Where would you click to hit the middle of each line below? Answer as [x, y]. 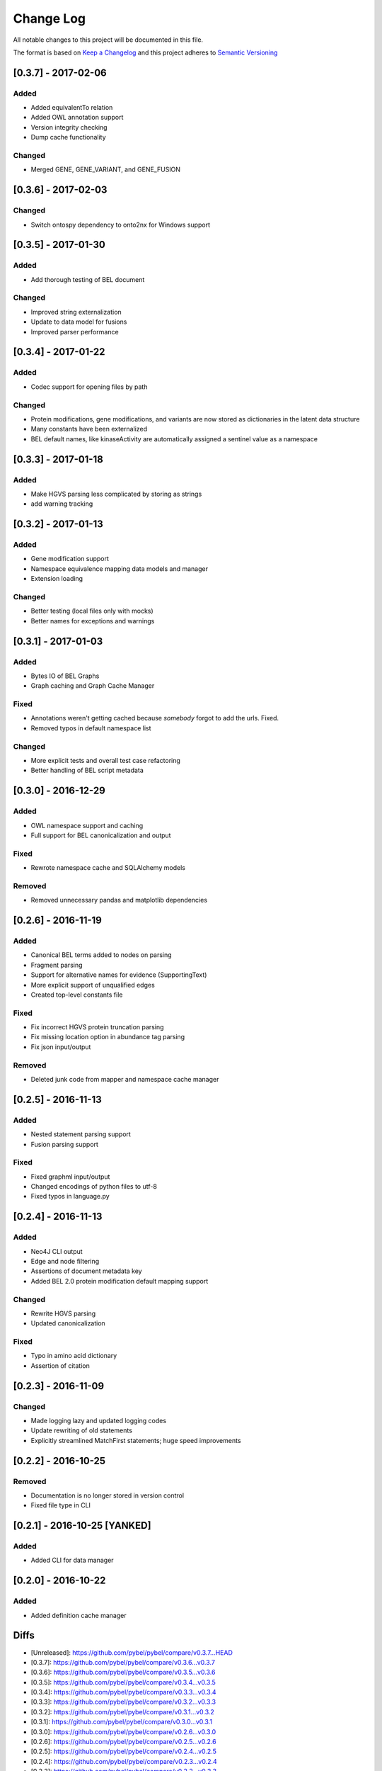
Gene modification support [70, 559]
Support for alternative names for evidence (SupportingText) [119, 975]
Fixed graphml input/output [70, 1177]
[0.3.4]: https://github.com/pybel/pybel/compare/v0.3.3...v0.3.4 [123, 1692]
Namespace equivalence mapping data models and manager [120, 568]
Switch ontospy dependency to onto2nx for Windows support [121, 225]
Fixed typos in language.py [70, 1196]
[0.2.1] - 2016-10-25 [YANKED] [82, 1526]
